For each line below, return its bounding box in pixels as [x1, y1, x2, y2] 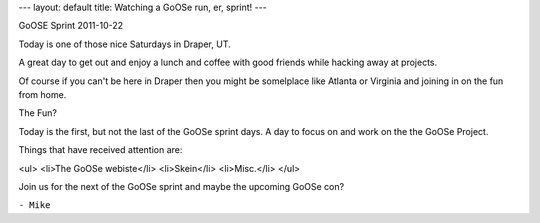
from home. [18, 88, 67, 100]
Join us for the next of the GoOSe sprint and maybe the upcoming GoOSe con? [18, 180, 345, 192]
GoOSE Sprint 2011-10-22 [18, 20, 124, 32]
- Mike [18, 200, 51, 211]
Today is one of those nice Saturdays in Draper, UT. [18, 38, 231, 50]
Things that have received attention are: [18, 144, 183, 156]
